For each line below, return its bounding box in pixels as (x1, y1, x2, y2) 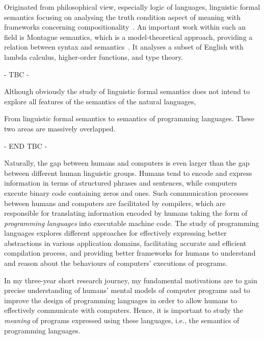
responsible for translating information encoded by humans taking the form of (4, 208, 248, 218)
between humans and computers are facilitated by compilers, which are (4, 197, 226, 208)
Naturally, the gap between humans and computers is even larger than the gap (4, 157, 250, 168)
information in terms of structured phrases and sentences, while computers (4, 177, 237, 188)
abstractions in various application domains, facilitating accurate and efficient (4, 237, 247, 248)
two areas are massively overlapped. (4, 123, 116, 133)
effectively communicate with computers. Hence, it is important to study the (4, 305, 243, 315)
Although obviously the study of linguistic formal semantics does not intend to (4, 86, 250, 97)
